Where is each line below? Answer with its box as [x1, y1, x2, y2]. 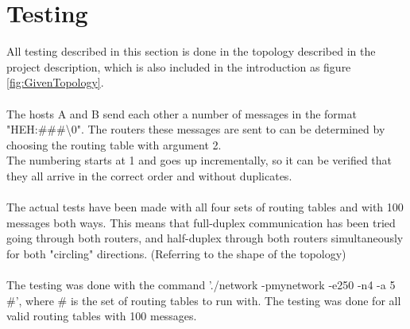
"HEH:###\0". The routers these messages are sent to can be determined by [6, 121, 385, 137]
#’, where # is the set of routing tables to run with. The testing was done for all [6, 292, 401, 308]
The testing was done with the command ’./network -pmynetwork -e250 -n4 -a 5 [6, 277, 396, 293]
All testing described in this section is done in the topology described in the [6, 43, 376, 60]
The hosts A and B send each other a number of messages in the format [6, 105, 357, 122]
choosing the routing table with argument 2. [6, 136, 222, 153]
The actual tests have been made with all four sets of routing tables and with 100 [6, 199, 404, 215]
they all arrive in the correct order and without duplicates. [6, 167, 292, 184]
